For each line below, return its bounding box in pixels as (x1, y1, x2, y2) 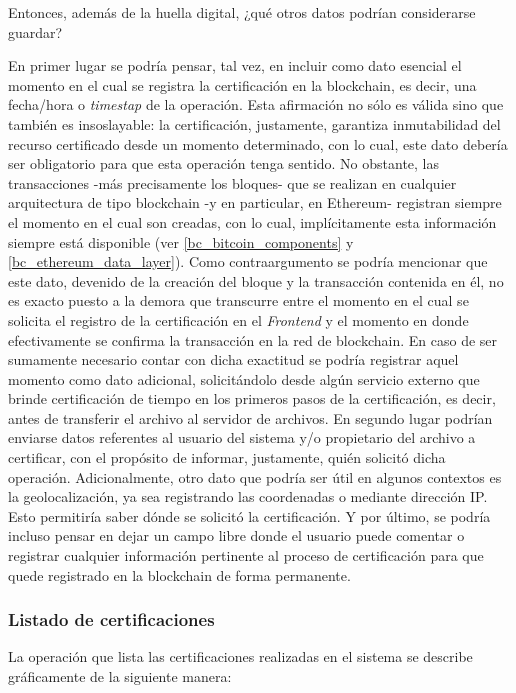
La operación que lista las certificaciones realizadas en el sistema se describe (8, 646, 473, 667)
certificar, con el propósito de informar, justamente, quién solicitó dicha (8, 447, 446, 468)
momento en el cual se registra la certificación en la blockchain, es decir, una (8, 74, 477, 95)
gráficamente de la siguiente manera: (8, 666, 232, 687)
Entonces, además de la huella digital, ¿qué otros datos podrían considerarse (8, 2, 476, 22)
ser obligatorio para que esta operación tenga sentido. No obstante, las (8, 153, 440, 174)
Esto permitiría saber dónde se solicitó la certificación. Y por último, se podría (8, 505, 491, 526)
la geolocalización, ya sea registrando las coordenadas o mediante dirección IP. (8, 486, 488, 507)
